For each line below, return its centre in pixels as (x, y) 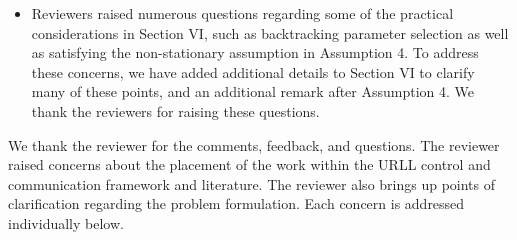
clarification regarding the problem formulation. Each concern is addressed (236, 203)
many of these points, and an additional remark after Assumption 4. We (253, 91)
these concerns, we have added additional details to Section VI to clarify (253, 71)
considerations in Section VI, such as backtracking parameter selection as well (270, 32)
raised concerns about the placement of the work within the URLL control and (249, 164)
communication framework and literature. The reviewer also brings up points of (252, 183)
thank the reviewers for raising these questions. (175, 110)
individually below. (66, 222)
